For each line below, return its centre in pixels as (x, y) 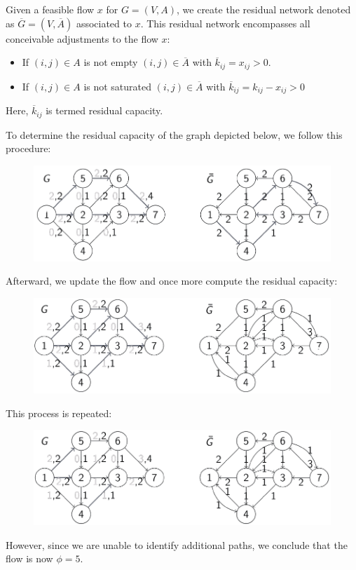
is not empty (111, 62)
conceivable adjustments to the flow (82, 38)
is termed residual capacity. (104, 110)
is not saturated (118, 86)
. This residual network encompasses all (225, 23)
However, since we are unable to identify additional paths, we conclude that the (177, 544)
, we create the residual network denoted (264, 9)
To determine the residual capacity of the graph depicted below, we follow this (174, 134)
